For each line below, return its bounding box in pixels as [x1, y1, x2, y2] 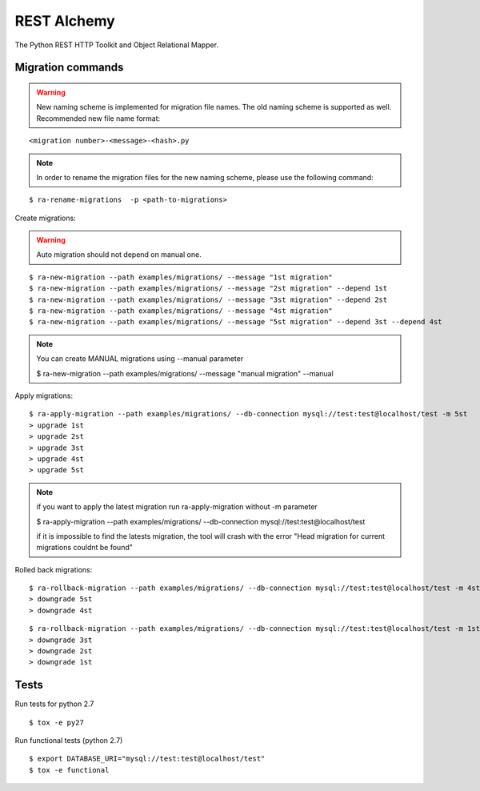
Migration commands [14, 61, 124, 74]
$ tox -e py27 [29, 717, 84, 727]
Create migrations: [14, 213, 76, 223]
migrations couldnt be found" [36, 543, 134, 552]
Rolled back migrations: [14, 564, 93, 574]
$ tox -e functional [29, 765, 110, 774]
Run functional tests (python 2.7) [14, 736, 123, 745]
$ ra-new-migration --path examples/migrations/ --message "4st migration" [29, 307, 333, 315]
